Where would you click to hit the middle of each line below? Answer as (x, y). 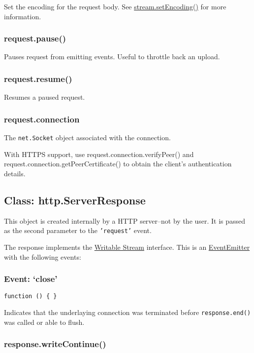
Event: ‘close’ (31, 279)
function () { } (31, 296)
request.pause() (35, 38)
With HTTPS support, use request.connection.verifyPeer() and (99, 154)
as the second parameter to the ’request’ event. (78, 230)
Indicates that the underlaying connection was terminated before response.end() (127, 312)
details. (15, 173)
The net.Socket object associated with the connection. (87, 137)
